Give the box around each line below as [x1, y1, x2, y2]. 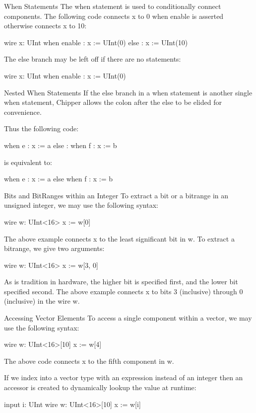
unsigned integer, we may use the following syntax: [4, 200, 158, 210]
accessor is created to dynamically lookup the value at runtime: [4, 382, 196, 393]
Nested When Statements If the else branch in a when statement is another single [4, 87, 253, 97]
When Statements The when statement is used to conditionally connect [4, 1, 221, 11]
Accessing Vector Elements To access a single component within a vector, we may [4, 313, 252, 323]
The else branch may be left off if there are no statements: [4, 54, 181, 64]
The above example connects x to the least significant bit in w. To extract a [4, 233, 235, 244]
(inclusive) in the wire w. [4, 296, 80, 306]
